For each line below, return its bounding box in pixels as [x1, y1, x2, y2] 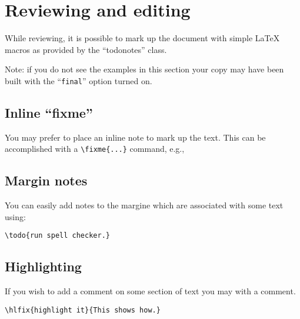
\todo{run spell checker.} [5, 231, 110, 240]
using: [5, 210, 26, 222]
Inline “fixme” [5, 103, 93, 121]
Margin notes [5, 171, 88, 190]
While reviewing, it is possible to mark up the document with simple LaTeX [5, 32, 280, 44]
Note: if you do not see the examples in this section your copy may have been [5, 63, 284, 75]
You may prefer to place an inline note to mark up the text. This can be [5, 131, 266, 143]
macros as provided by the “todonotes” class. [5, 43, 167, 55]
